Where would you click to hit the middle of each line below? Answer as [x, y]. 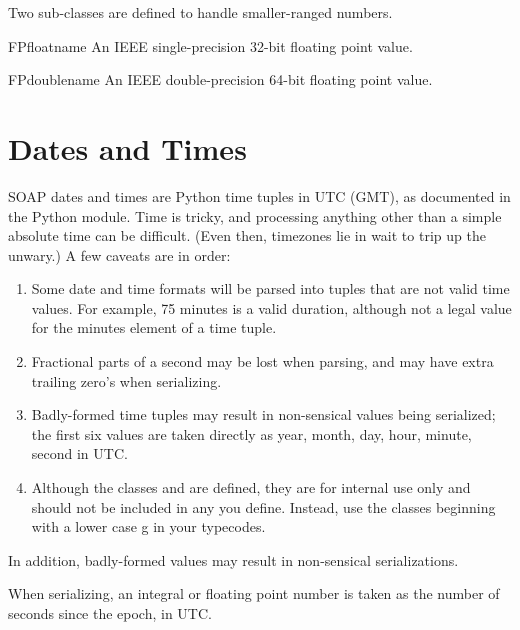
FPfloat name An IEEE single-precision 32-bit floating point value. [210, 45]
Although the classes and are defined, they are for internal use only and [251, 487]
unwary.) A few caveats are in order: [119, 254]
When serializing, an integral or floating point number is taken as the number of [254, 593]
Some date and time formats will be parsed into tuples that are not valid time [270, 288]
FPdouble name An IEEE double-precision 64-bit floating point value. [220, 79]
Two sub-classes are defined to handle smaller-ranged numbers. [200, 12]
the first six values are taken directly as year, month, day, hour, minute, [251, 433]
